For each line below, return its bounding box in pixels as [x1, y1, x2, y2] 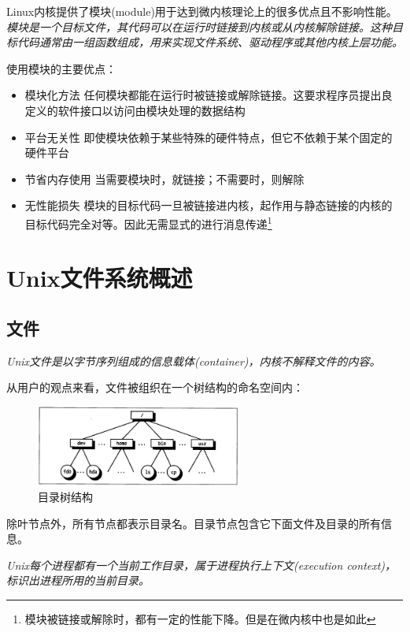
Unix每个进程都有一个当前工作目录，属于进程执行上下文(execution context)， [6, 556, 397, 573]
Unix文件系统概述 [6, 262, 193, 294]
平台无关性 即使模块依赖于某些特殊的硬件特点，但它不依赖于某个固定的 [24, 128, 393, 145]
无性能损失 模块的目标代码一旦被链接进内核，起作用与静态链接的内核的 [24, 197, 393, 214]
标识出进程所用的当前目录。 [6, 572, 150, 589]
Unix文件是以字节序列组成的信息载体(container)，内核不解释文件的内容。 [6, 352, 381, 369]
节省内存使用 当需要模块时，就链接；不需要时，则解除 [24, 170, 305, 187]
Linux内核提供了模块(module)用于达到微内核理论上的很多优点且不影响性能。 [6, 3, 397, 19]
